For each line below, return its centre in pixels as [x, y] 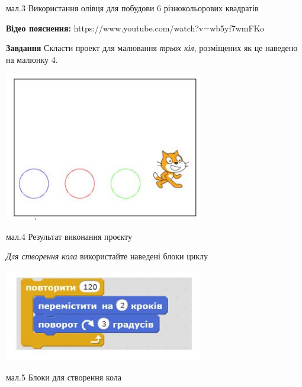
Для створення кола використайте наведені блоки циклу [107, 256]
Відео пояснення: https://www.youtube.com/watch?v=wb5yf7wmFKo [135, 28]
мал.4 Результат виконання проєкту [69, 236]
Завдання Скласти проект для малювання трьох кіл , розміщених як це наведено [152, 48]
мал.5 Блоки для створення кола [64, 377]
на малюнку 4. [32, 59]
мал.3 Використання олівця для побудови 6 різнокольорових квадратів [132, 8]
